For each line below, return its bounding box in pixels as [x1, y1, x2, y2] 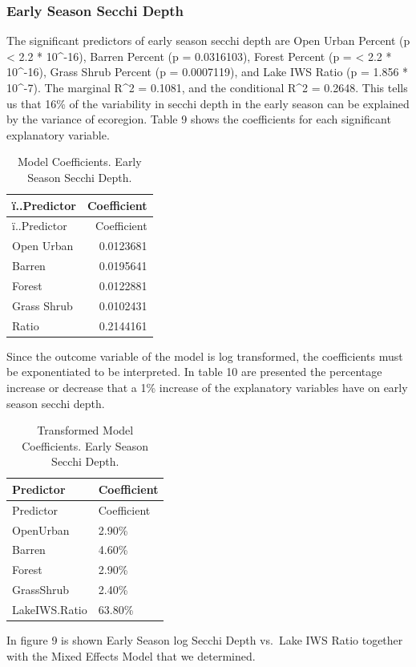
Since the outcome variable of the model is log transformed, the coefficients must [6, 347, 403, 364]
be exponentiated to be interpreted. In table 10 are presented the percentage [6, 363, 382, 380]
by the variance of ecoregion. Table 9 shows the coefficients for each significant [6, 111, 391, 127]
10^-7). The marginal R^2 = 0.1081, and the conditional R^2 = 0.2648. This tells [6, 79, 408, 95]
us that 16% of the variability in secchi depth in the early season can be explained [6, 95, 410, 111]
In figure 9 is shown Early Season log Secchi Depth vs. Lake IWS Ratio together [6, 632, 403, 649]
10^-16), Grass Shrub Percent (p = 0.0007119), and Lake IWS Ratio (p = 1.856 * [6, 63, 409, 80]
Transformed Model [37, 422, 134, 439]
